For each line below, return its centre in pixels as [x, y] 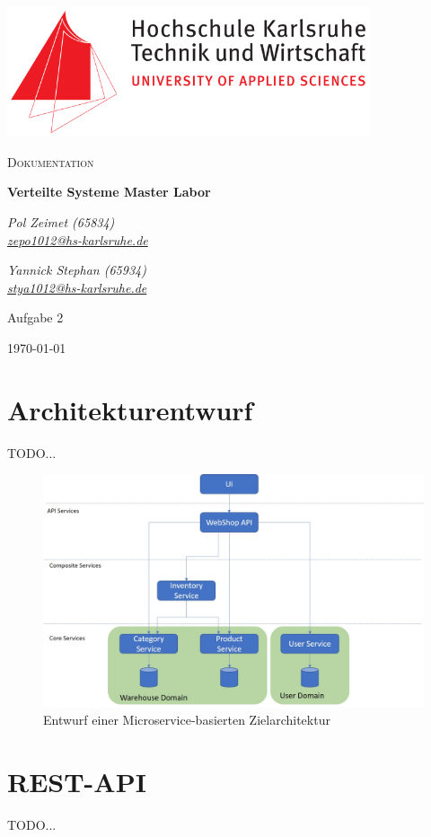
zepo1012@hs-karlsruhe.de [78, 239]
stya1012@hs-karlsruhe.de [77, 287]
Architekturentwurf [130, 409]
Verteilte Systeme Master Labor [109, 192]
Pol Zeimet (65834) [61, 222]
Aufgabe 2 [35, 317]
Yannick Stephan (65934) [77, 270]
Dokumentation [51, 161]
